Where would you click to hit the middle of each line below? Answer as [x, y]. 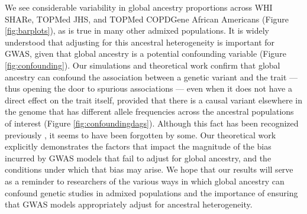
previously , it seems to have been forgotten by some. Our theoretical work [140, 134]
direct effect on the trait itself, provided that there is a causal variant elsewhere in [153, 100]
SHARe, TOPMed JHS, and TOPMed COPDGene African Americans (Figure [147, 19]
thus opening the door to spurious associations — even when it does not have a [148, 88]
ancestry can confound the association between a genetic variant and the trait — [151, 77]
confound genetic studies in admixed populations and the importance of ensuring [151, 192]
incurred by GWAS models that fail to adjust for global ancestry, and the [138, 158]
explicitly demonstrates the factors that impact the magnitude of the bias [138, 146]
